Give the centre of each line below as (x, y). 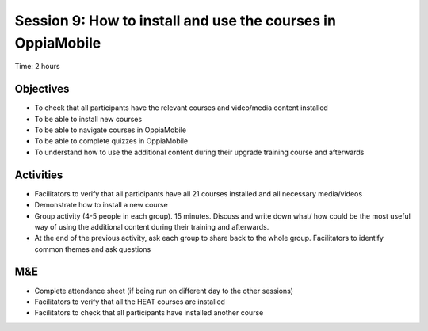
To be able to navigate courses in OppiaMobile (110, 130)
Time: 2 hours (37, 67)
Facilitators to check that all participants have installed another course (149, 313)
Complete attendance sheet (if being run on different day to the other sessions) (164, 291)
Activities (39, 175)
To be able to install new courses (88, 119)
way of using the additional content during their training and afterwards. (152, 226)
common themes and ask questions (93, 249)
